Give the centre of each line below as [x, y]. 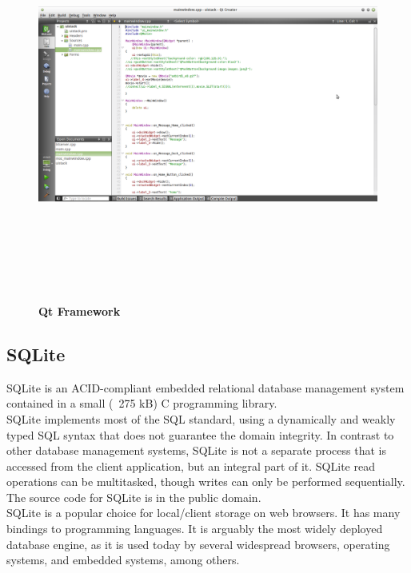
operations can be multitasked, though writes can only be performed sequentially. [206, 481]
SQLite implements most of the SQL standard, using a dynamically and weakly [201, 418]
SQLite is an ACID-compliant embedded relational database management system [205, 387]
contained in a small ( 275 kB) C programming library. [142, 403]
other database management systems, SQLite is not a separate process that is [196, 450]
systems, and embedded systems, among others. [123, 560]
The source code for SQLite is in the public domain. [134, 497]
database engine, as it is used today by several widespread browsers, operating [198, 544]
